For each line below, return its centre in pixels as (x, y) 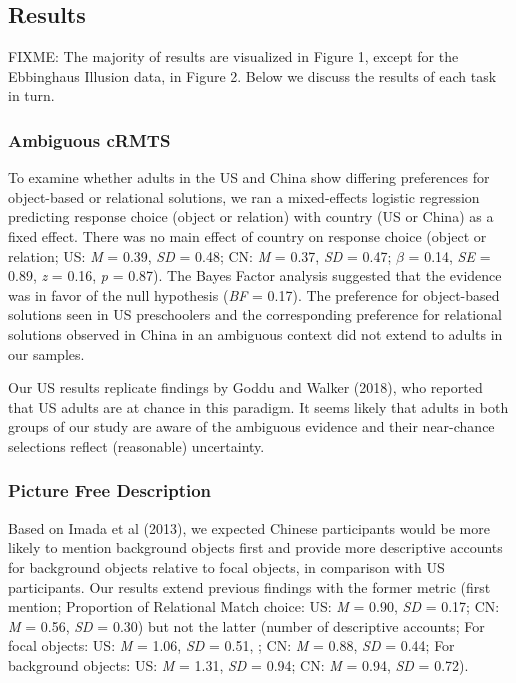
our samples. (46, 353)
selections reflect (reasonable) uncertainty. (136, 445)
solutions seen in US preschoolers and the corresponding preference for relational (255, 314)
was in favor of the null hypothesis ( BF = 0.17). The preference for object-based (254, 294)
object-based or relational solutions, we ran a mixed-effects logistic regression (244, 196)
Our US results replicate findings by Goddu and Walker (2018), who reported (245, 387)
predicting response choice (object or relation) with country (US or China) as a (251, 216)
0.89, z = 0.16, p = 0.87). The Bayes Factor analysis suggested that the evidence (255, 275)
